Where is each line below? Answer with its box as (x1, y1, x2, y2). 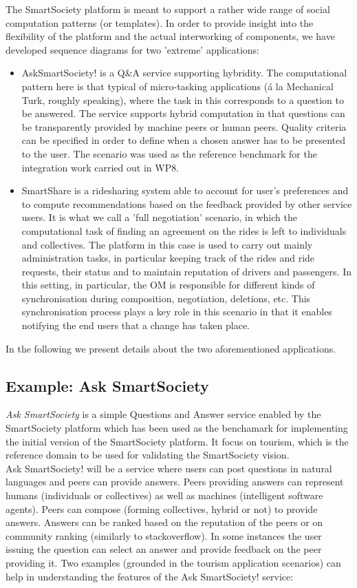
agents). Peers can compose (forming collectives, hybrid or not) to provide (6, 501, 318, 516)
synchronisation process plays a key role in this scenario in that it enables (21, 304, 332, 319)
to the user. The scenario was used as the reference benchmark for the (21, 146, 317, 160)
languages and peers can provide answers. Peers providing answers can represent (6, 474, 344, 489)
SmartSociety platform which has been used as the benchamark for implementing (6, 421, 348, 435)
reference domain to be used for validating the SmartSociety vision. (6, 448, 290, 462)
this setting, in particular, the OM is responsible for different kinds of (21, 277, 315, 292)
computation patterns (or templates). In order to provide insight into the (6, 15, 314, 30)
